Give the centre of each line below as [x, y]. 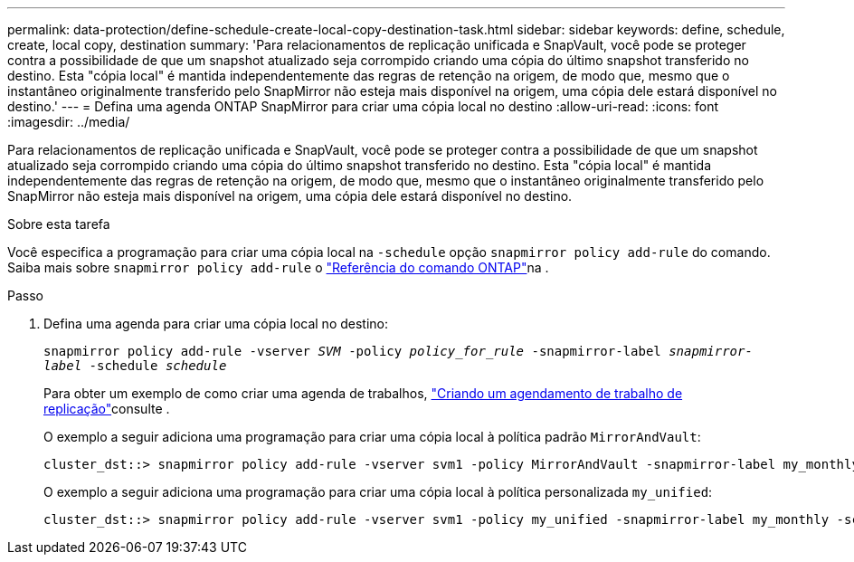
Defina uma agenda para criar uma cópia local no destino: [216, 324]
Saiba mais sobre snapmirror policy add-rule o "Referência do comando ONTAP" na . [278, 267]
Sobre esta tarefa [59, 224]
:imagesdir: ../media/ [69, 122]
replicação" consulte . [107, 409]
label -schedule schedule [135, 366]
